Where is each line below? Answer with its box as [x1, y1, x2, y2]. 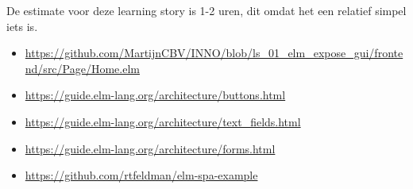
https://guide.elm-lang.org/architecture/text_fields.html [25, 113, 301, 129]
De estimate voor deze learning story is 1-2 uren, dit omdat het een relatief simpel [6, 2, 407, 18]
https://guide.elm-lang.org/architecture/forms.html [25, 140, 276, 156]
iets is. [6, 17, 38, 34]
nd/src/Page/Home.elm [25, 60, 140, 76]
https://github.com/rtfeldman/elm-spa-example [25, 167, 258, 183]
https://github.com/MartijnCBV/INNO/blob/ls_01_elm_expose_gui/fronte [25, 44, 403, 61]
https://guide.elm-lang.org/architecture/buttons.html [25, 87, 286, 103]
